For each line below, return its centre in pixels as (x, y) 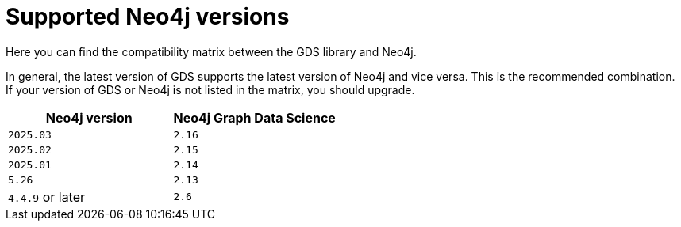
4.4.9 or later (47, 197)
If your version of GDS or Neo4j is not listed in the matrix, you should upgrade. (210, 89)
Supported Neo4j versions (148, 17)
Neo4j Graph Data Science (254, 117)
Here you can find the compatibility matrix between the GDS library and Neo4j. (211, 51)
